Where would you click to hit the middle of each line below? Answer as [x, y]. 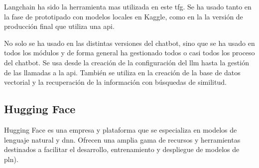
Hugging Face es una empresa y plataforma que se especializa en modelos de [121, 129]
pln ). [11, 159]
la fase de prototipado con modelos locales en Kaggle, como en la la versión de [124, 16]
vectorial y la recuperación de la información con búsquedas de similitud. [115, 82]
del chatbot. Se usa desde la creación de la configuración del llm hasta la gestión [127, 62]
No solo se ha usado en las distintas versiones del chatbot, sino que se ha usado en [129, 43]
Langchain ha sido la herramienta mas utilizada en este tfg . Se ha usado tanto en [128, 6]
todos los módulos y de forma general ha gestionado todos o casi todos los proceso [129, 53]
